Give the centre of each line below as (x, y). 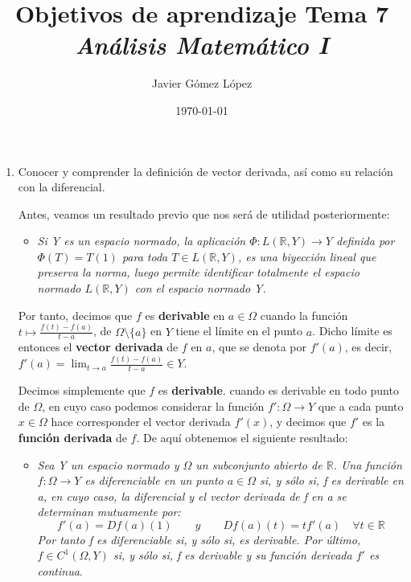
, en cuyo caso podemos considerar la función (153, 406)
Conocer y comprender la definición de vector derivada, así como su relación (205, 171)
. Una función (368, 464)
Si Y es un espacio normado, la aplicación (142, 241)
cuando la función (304, 315)
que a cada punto (361, 406)
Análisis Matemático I (202, 45)
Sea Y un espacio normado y (108, 464)
